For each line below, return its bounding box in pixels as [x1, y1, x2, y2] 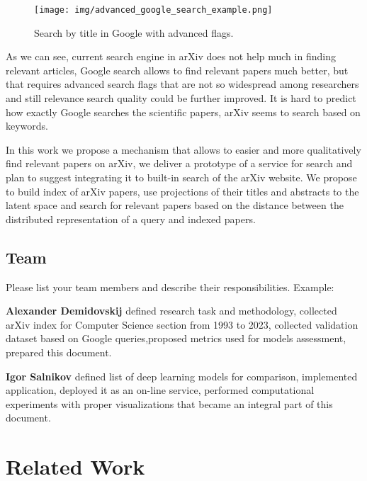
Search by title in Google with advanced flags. [34, 25, 234, 40]
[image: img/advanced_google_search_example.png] [34, 5, 273, 15]
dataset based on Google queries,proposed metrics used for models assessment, [6, 331, 346, 346]
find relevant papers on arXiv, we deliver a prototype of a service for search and [6, 156, 353, 171]
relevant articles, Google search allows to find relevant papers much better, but [6, 62, 349, 77]
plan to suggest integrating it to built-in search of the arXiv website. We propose [6, 170, 357, 184]
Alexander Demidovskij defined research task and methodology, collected [6, 303, 337, 318]
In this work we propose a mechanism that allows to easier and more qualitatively [6, 142, 361, 157]
